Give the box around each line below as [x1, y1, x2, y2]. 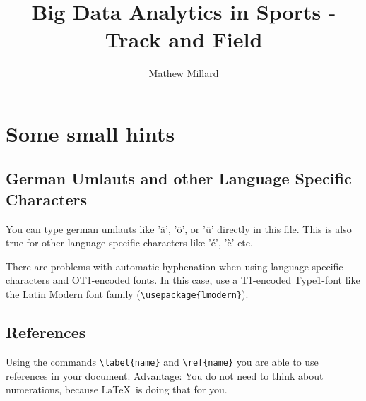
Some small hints [6, 119, 175, 148]
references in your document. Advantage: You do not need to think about [6, 368, 324, 383]
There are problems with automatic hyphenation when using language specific [6, 258, 343, 273]
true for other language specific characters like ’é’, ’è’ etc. [6, 235, 253, 250]
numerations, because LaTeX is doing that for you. [6, 382, 228, 397]
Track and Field [105, 25, 263, 54]
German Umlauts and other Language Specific [6, 167, 352, 189]
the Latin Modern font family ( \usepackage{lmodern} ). [6, 287, 249, 301]
